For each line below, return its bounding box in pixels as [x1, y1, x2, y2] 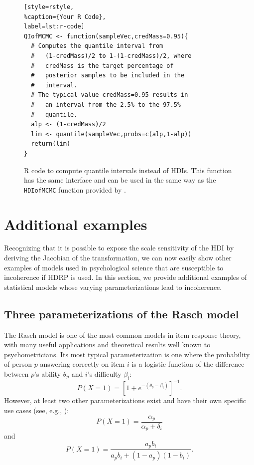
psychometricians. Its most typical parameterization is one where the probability [4, 349, 250, 359]
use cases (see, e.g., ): [4, 405, 69, 415]
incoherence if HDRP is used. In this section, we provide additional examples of [4, 272, 247, 282]
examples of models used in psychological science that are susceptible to [4, 262, 224, 272]
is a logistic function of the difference [131, 359, 245, 369]
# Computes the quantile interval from [31, 42, 163, 50]
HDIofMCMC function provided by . [24, 184, 126, 195]
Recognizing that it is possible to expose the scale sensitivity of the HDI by [4, 242, 234, 253]
